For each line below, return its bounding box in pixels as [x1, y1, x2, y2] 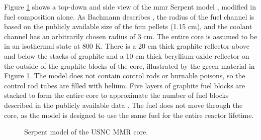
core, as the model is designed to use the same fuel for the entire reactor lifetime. [4, 109, 254, 120]
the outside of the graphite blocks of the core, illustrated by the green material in [4, 60, 255, 71]
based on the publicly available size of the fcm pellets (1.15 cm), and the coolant [4, 21, 252, 32]
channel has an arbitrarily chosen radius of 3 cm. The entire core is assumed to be [4, 31, 257, 41]
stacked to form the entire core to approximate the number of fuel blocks [4, 90, 229, 100]
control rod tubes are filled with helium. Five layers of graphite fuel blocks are [4, 80, 245, 90]
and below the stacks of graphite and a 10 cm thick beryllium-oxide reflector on [4, 50, 249, 61]
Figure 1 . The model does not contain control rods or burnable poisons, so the [4, 70, 245, 81]
